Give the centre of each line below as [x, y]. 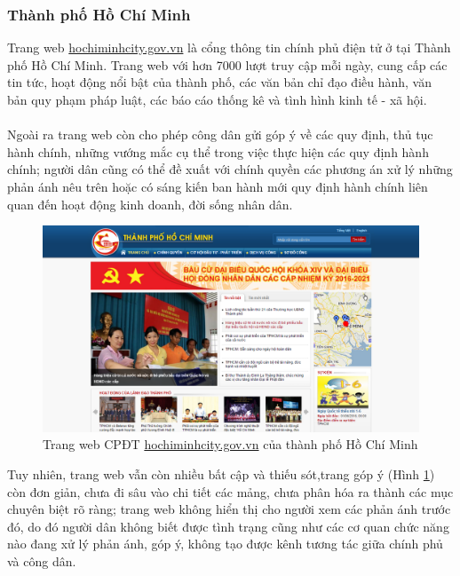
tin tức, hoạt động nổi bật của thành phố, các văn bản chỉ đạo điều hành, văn [220, 82]
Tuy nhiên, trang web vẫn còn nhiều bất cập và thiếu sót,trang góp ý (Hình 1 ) [221, 474]
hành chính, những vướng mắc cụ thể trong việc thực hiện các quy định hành [218, 151]
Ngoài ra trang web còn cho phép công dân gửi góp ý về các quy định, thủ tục [220, 134]
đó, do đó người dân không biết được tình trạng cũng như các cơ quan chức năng [228, 526]
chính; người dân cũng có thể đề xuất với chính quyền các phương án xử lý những [230, 169]
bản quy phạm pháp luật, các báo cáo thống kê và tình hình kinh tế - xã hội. [217, 99]
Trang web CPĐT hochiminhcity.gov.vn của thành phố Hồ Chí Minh [230, 444]
